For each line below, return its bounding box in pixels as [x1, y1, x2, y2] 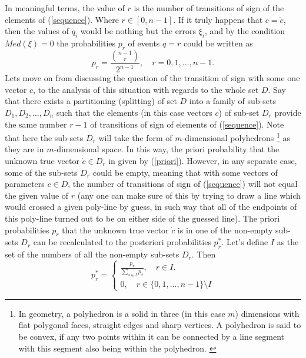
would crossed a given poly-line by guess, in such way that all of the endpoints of [5, 200, 297, 213]
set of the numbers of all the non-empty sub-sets [5, 248, 179, 260]
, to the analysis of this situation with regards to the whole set [33, 83, 259, 95]
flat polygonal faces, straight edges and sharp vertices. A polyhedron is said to [18, 319, 301, 331]
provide [274, 106, 301, 118]
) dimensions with [235, 307, 300, 319]
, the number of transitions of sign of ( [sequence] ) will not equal [68, 178, 298, 190]
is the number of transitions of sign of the [134, 2, 284, 14]
